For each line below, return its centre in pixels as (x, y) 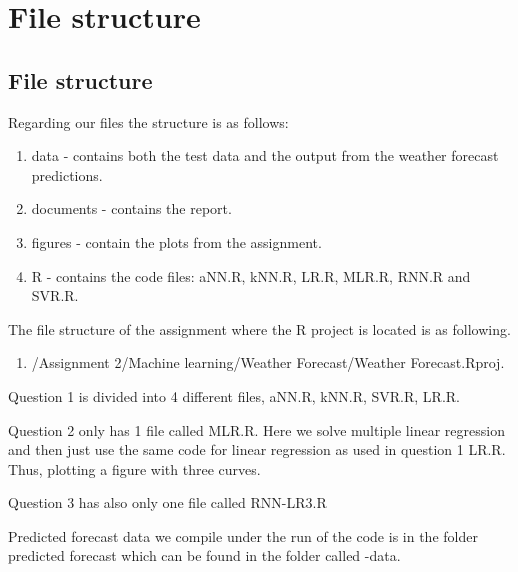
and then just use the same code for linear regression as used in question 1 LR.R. (257, 449)
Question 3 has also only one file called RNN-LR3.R (167, 502)
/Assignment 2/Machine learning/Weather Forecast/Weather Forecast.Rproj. (268, 362)
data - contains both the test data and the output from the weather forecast (265, 155)
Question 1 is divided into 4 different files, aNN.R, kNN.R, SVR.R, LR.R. (234, 395)
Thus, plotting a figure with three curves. (134, 468)
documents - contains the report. (131, 208)
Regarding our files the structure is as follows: (148, 121)
